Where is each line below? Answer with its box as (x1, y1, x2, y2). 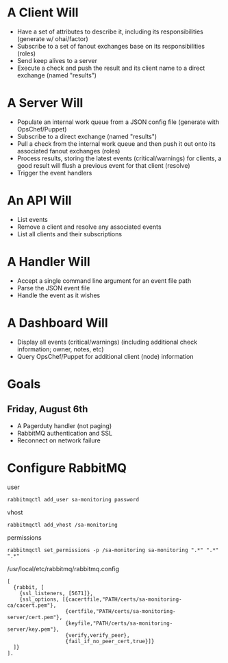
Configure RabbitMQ (7, 460, 127, 475)
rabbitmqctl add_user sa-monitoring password (7, 496, 139, 503)
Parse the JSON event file (16, 284, 90, 292)
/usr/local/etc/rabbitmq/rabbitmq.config (7, 564, 120, 573)
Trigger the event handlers (16, 168, 92, 177)
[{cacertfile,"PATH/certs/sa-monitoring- (62, 596, 183, 603)
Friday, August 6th (7, 403, 88, 415)
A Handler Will (7, 254, 90, 269)
